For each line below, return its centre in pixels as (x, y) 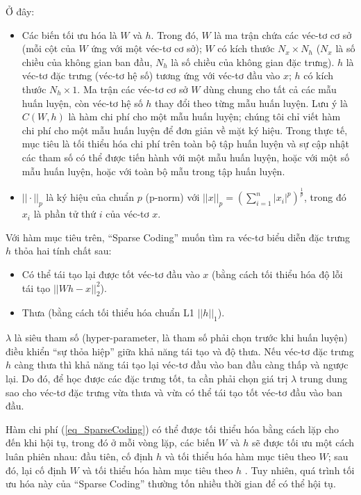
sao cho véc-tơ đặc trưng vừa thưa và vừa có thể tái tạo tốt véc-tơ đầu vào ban (174, 392)
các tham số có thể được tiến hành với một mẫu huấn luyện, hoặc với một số (186, 157)
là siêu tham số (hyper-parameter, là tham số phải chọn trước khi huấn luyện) (181, 338)
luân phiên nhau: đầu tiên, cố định (79, 456)
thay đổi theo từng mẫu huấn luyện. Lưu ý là (251, 103)
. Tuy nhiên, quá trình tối (300, 470)
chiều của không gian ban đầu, (87, 62)
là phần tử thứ (65, 214)
